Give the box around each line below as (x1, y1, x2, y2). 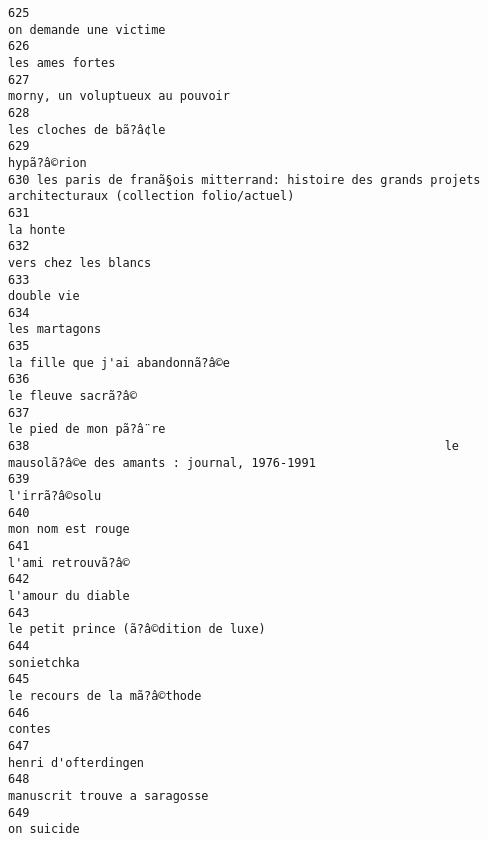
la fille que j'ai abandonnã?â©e (8, 355, 230, 370)
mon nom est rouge (8, 522, 130, 537)
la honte (8, 222, 66, 237)
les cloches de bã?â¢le (8, 122, 166, 137)
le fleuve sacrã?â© (8, 389, 137, 404)
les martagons (8, 322, 102, 337)
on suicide (8, 822, 80, 837)
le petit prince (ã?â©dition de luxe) (8, 622, 266, 637)
